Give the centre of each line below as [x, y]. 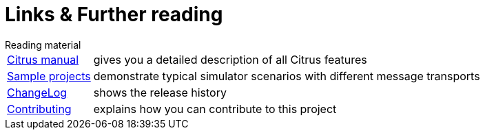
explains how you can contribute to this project [215, 109]
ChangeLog [37, 92]
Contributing [39, 109]
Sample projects [49, 76]
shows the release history [160, 92]
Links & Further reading [114, 14]
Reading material [43, 45]
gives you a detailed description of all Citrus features [230, 59]
